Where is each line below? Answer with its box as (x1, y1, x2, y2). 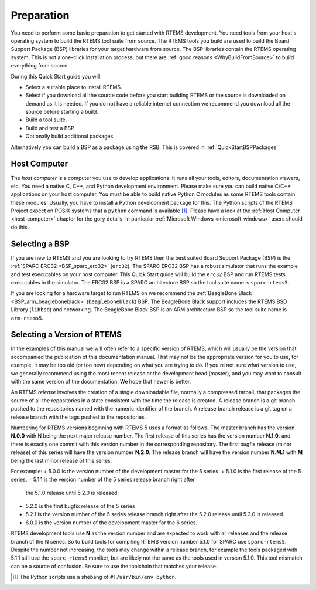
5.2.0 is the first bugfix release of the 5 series (25, 503, 135, 510)
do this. (11, 223, 29, 230)
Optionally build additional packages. (25, 133, 115, 140)
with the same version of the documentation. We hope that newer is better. (11, 378, 191, 385)
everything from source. (11, 62, 70, 69)
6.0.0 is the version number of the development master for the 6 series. (25, 519, 198, 526)
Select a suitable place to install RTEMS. (25, 83, 122, 90)
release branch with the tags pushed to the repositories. (11, 413, 146, 421)
